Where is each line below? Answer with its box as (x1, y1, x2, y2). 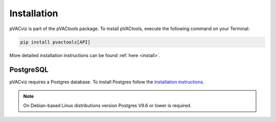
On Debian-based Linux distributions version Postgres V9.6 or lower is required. (23, 103, 192, 109)
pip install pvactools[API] (20, 39, 90, 45)
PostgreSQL (9, 65, 49, 74)
